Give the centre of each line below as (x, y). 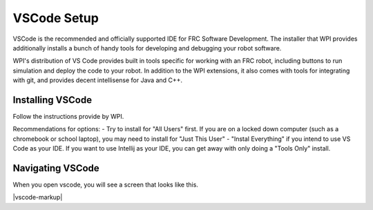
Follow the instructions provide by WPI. (68, 117)
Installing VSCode (52, 100)
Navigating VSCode (56, 168)
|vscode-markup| (38, 198)
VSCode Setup (56, 18)
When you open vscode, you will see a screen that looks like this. (105, 185)
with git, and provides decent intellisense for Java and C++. (98, 80)
